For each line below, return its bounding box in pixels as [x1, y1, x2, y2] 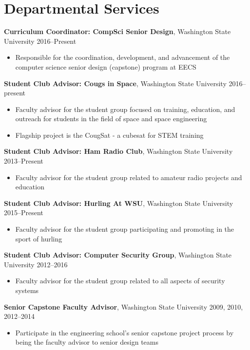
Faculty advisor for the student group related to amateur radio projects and [15, 172, 242, 182]
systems [15, 285, 39, 295]
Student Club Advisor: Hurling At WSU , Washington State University [4, 198, 233, 208]
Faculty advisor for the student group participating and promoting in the [15, 224, 234, 234]
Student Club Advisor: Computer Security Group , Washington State [4, 250, 232, 260]
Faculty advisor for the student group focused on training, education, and [15, 104, 235, 114]
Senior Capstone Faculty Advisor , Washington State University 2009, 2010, [4, 301, 243, 312]
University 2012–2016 [4, 259, 68, 269]
